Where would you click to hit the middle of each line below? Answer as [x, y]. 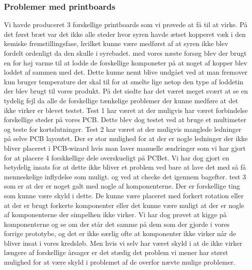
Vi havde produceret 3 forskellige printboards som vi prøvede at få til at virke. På [126, 24]
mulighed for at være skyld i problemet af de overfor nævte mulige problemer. [120, 262]
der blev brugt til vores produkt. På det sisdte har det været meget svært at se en [126, 91]
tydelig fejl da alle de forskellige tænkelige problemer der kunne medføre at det [121, 100]
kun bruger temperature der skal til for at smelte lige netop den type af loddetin [124, 81]
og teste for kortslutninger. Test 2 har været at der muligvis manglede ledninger [123, 129]
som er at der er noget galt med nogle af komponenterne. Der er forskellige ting [122, 186]
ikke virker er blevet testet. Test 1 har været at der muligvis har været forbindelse [126, 110]
